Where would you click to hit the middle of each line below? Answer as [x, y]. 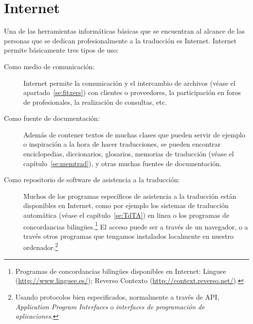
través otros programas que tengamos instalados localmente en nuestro [128, 236]
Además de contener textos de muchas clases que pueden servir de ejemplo [134, 134]
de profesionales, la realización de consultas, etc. [95, 102]
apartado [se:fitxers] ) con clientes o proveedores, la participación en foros [132, 92]
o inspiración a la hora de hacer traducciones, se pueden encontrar [122, 144]
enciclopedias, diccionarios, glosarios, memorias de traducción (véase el [129, 154]
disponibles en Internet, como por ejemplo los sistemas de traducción [126, 205]
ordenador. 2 [41, 247]
